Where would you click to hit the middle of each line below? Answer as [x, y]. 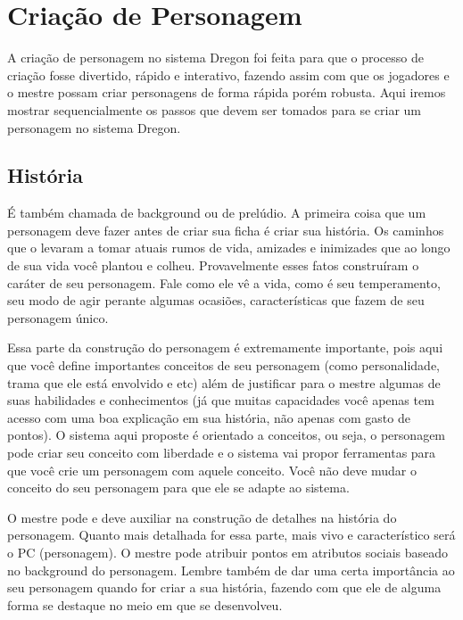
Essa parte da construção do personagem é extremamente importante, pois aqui [225, 347]
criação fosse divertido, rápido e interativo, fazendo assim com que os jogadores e [228, 74]
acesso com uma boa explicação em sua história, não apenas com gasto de [209, 417]
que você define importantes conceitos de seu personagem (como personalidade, [224, 365]
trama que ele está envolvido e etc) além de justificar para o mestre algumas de [224, 382]
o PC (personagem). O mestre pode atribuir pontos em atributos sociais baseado [228, 552]
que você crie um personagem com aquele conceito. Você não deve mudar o [212, 470]
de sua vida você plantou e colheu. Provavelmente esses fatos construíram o [213, 265]
